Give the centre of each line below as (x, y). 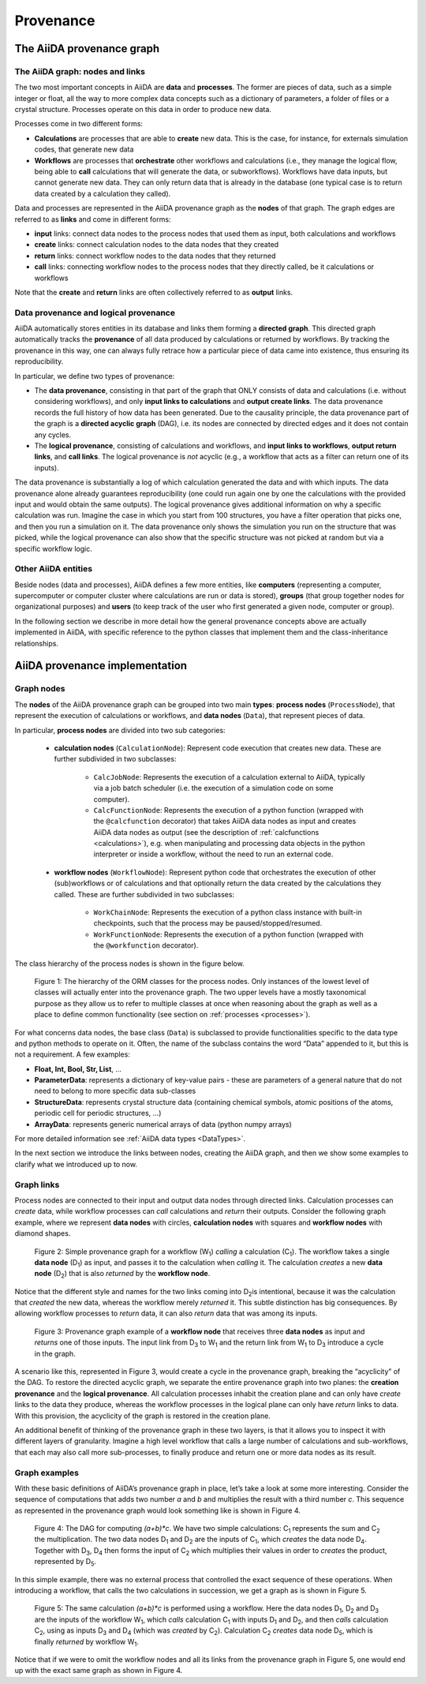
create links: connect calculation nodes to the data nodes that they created (157, 245)
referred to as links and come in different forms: (93, 219)
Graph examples (47, 1473)
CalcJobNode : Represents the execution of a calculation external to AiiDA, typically (230, 777)
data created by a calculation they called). (103, 193)
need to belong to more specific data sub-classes (115, 1091)
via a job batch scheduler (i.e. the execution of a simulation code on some (213, 788)
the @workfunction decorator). (146, 945)
